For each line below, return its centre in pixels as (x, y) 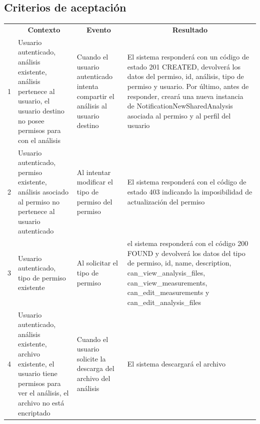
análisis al (92, 106)
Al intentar (94, 172)
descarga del (95, 368)
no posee (31, 120)
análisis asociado (43, 191)
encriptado (34, 412)
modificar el (95, 182)
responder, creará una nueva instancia (185, 96)
